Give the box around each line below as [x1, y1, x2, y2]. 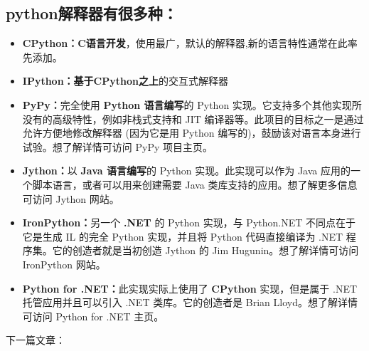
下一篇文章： [6, 332, 65, 347]
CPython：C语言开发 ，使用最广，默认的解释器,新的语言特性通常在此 [22, 36, 348, 51]
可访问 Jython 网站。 [22, 191, 119, 206]
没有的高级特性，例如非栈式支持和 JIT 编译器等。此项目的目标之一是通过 [22, 111, 364, 126]
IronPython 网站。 [22, 256, 106, 271]
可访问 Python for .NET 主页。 [22, 308, 164, 323]
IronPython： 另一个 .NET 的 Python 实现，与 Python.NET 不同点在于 [22, 215, 356, 230]
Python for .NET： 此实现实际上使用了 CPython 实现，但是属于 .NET [22, 281, 358, 295]
